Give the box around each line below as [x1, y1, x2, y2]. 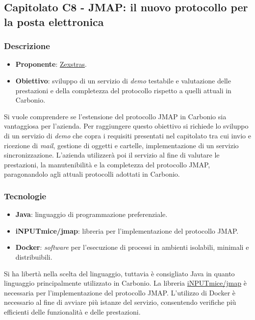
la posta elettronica [4, 14, 104, 29]
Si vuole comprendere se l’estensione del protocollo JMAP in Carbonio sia [4, 111, 227, 121]
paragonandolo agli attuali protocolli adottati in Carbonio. [4, 169, 180, 179]
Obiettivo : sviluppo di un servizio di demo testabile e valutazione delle [15, 75, 231, 85]
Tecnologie [4, 189, 47, 202]
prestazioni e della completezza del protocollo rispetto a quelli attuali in [15, 85, 231, 95]
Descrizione [4, 40, 50, 52]
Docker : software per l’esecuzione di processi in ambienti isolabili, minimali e [15, 242, 249, 252]
